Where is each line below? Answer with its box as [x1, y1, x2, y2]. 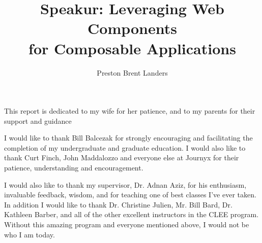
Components [88, 18, 177, 39]
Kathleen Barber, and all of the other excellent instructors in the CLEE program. [4, 209, 259, 220]
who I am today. [4, 229, 55, 239]
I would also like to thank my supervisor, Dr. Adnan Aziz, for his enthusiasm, [4, 179, 247, 190]
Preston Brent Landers [97, 67, 168, 78]
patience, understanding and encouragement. [4, 162, 143, 173]
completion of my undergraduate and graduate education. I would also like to [4, 142, 246, 153]
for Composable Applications [28, 38, 236, 58]
